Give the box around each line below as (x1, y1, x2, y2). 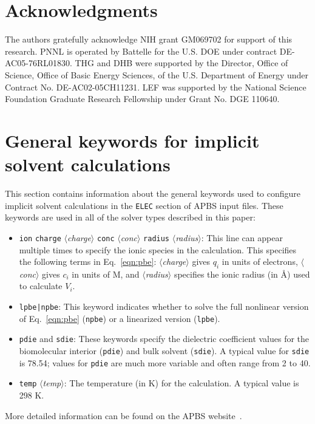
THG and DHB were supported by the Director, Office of (75, 56, 288, 69)
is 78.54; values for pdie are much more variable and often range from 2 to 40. (19, 356, 311, 369)
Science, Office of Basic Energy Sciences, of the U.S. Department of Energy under (5, 68, 309, 81)
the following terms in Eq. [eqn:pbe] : (19, 255, 157, 268)
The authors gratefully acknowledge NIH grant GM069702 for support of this (5, 33, 293, 46)
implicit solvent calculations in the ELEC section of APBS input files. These (5, 199, 283, 211)
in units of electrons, (222, 255, 298, 268)
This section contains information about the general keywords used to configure (5, 187, 301, 199)
